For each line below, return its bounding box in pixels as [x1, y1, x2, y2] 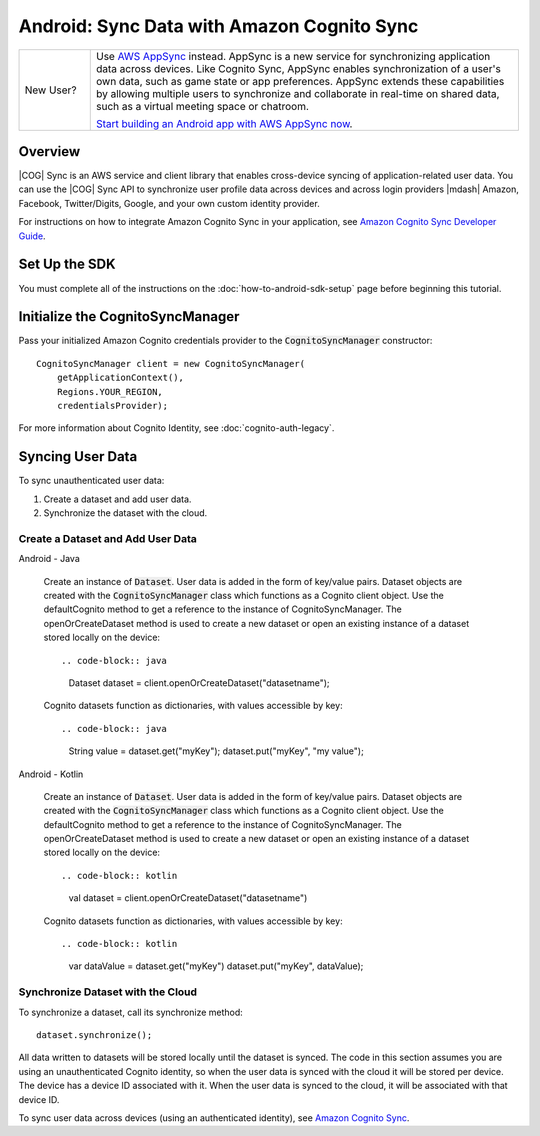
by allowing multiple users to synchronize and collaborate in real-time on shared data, [95, 86, 500, 100]
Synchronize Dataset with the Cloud [18, 985, 198, 999]
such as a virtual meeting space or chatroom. [95, 99, 310, 113]
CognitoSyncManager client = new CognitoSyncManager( [36, 358, 305, 369]
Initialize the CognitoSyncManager [18, 308, 240, 325]
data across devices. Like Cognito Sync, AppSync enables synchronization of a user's [95, 61, 502, 75]
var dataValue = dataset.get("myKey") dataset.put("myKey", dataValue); [68, 960, 364, 972]
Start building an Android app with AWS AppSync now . [95, 116, 353, 130]
